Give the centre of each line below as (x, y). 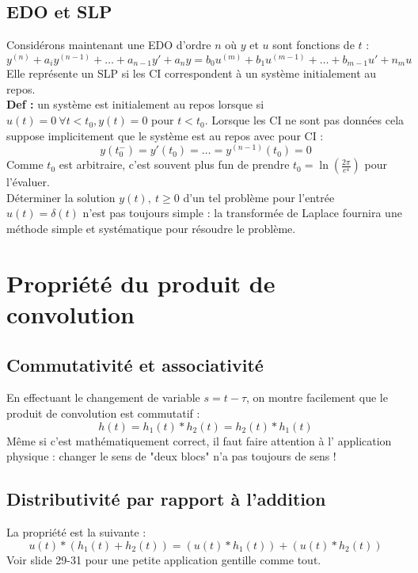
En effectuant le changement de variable (103, 397)
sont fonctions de (313, 45)
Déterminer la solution (61, 197)
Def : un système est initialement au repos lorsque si (135, 104)
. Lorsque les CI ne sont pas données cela (304, 120)
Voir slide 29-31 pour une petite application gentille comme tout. (164, 559)
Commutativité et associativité (135, 364)
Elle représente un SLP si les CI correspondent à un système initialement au (192, 73)
